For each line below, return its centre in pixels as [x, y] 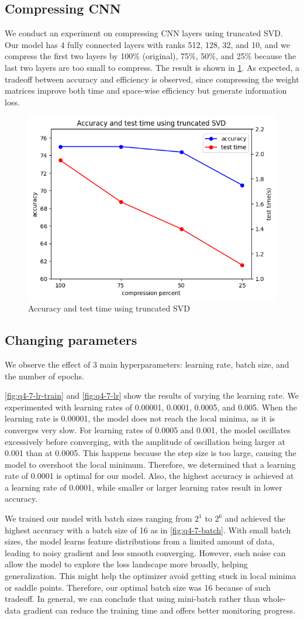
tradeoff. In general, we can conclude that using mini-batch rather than [132, 599]
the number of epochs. [44, 376]
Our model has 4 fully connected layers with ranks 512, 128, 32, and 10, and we [148, 44]
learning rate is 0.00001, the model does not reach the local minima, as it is [140, 418]
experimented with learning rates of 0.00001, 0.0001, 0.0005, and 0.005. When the [151, 407]
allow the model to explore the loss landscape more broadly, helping [126, 564]
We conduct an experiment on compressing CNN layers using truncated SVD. [144, 33]
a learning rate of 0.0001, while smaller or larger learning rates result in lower [144, 487]
